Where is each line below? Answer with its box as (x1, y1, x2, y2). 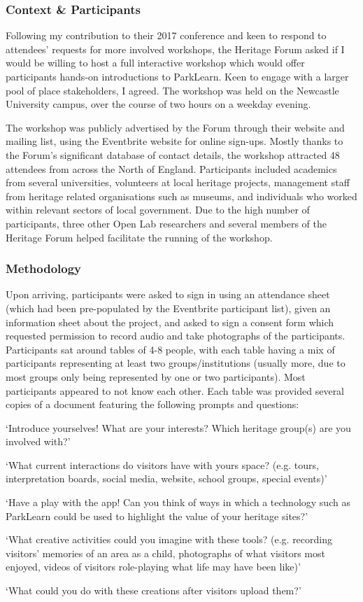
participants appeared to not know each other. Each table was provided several (6, 383, 345, 398)
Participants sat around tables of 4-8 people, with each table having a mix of (6, 342, 335, 356)
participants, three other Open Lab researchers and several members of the (6, 216, 327, 230)
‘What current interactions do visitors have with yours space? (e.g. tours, (6, 457, 319, 472)
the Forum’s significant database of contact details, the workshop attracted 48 (6, 147, 340, 162)
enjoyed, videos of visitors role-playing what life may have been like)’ (6, 559, 301, 574)
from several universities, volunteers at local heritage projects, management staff (6, 175, 350, 190)
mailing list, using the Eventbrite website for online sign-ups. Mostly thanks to (6, 134, 343, 148)
